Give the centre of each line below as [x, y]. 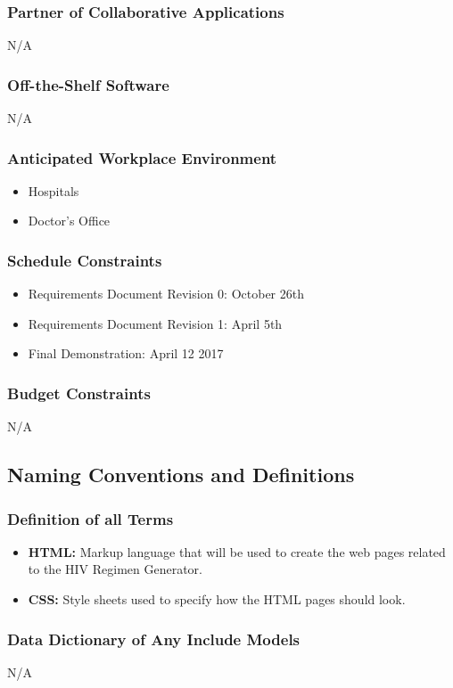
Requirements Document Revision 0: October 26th [166, 294]
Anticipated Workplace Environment [142, 157]
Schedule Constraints [85, 260]
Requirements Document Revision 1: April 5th [155, 323]
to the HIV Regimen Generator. [115, 569]
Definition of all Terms [91, 518]
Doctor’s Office [69, 221]
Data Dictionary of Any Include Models [154, 639]
